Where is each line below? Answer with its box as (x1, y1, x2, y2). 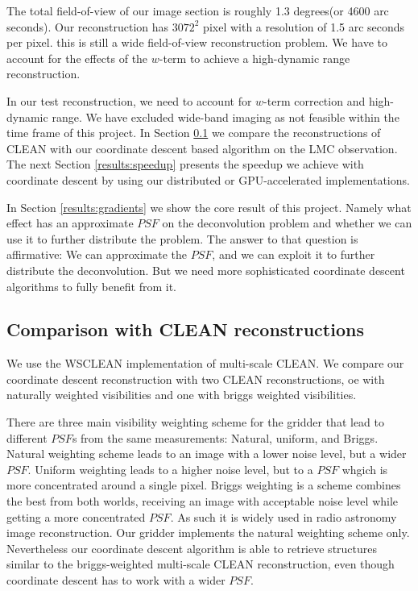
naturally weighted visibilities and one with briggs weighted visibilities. (6, 386, 357, 403)
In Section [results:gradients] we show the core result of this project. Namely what (6, 198, 412, 215)
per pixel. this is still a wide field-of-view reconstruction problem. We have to (6, 34, 387, 51)
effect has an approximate (6, 214, 134, 231)
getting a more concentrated (6, 508, 146, 525)
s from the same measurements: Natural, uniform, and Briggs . (72, 429, 379, 446)
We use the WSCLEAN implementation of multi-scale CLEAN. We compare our (6, 355, 404, 372)
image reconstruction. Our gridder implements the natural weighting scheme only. (6, 524, 410, 541)
